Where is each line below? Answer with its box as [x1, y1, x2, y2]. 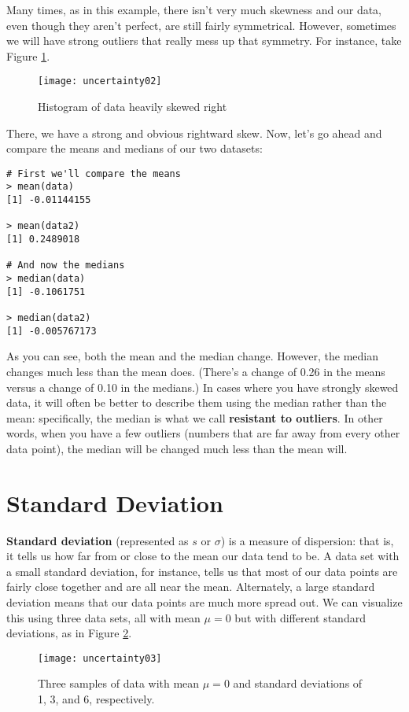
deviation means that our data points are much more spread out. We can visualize [6, 594, 403, 610]
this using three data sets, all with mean [6, 609, 201, 625]
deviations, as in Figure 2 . [6, 625, 132, 641]
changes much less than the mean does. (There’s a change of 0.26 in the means [6, 363, 385, 379]
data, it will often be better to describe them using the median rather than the [6, 394, 387, 411]
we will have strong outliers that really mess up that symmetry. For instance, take [6, 32, 402, 49]
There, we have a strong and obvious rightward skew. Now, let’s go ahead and [6, 124, 382, 141]
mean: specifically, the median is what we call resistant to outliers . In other [6, 409, 383, 426]
